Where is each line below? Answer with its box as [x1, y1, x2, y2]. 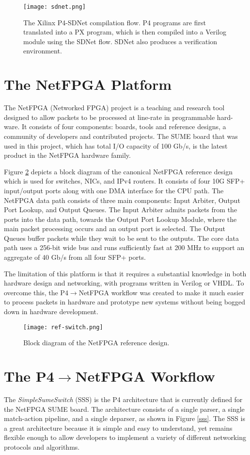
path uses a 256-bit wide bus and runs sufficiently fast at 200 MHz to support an [4, 242, 245, 253]
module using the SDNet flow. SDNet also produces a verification [23, 36, 218, 46]
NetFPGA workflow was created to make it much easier [78, 287, 244, 297]
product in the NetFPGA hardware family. [4, 150, 131, 160]
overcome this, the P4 [4, 287, 68, 297]
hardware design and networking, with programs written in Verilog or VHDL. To [4, 278, 244, 288]
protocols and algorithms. [4, 441, 80, 452]
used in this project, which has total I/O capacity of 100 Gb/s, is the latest [4, 140, 228, 151]
